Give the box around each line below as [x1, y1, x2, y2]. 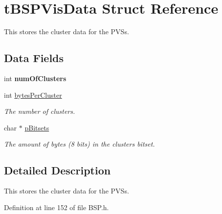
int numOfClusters [4, 73, 67, 83]
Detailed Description [4, 163, 111, 178]
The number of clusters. [4, 106, 75, 116]
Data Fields [4, 50, 64, 65]
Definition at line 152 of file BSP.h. [4, 202, 109, 212]
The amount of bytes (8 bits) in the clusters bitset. [4, 139, 155, 149]
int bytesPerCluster [4, 89, 62, 100]
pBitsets [24, 122, 49, 132]
